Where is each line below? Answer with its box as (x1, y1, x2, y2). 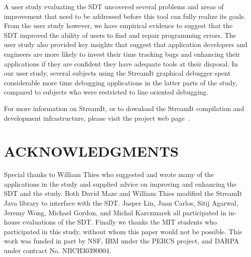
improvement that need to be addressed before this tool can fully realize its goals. (4, 11, 246, 21)
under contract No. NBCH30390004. (4, 245, 111, 255)
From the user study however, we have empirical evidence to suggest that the (4, 20, 233, 31)
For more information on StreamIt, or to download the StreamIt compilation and (4, 103, 244, 113)
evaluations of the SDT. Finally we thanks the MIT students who (22, 217, 217, 227)
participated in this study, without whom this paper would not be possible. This (4, 226, 242, 236)
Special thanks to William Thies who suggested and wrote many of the (4, 169, 214, 179)
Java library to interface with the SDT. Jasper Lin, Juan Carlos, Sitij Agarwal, (4, 198, 238, 208)
